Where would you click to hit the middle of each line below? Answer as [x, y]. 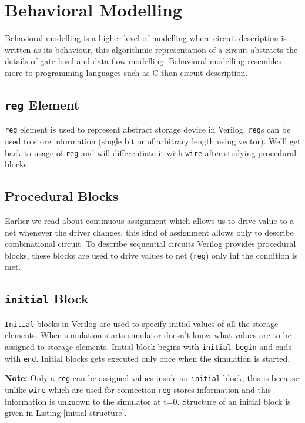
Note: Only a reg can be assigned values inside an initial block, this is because [152, 378]
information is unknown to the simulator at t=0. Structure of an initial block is [148, 401]
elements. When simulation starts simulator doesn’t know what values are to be [148, 335]
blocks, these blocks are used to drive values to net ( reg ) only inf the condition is [151, 255]
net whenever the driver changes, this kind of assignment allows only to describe [149, 232]
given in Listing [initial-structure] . [66, 413]
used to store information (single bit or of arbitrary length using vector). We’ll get [153, 141]
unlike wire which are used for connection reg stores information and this [138, 390]
